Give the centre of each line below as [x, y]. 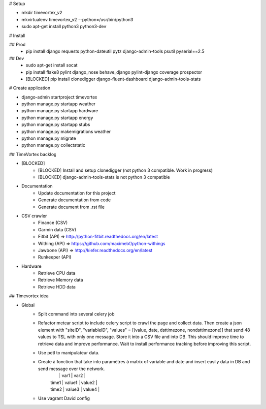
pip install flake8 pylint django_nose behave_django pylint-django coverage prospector [114, 72]
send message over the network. [72, 369]
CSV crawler [34, 216]
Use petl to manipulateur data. [69, 352]
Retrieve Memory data [61, 280]
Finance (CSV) [53, 223]
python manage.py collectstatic [53, 145]
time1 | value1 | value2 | [74, 382]
